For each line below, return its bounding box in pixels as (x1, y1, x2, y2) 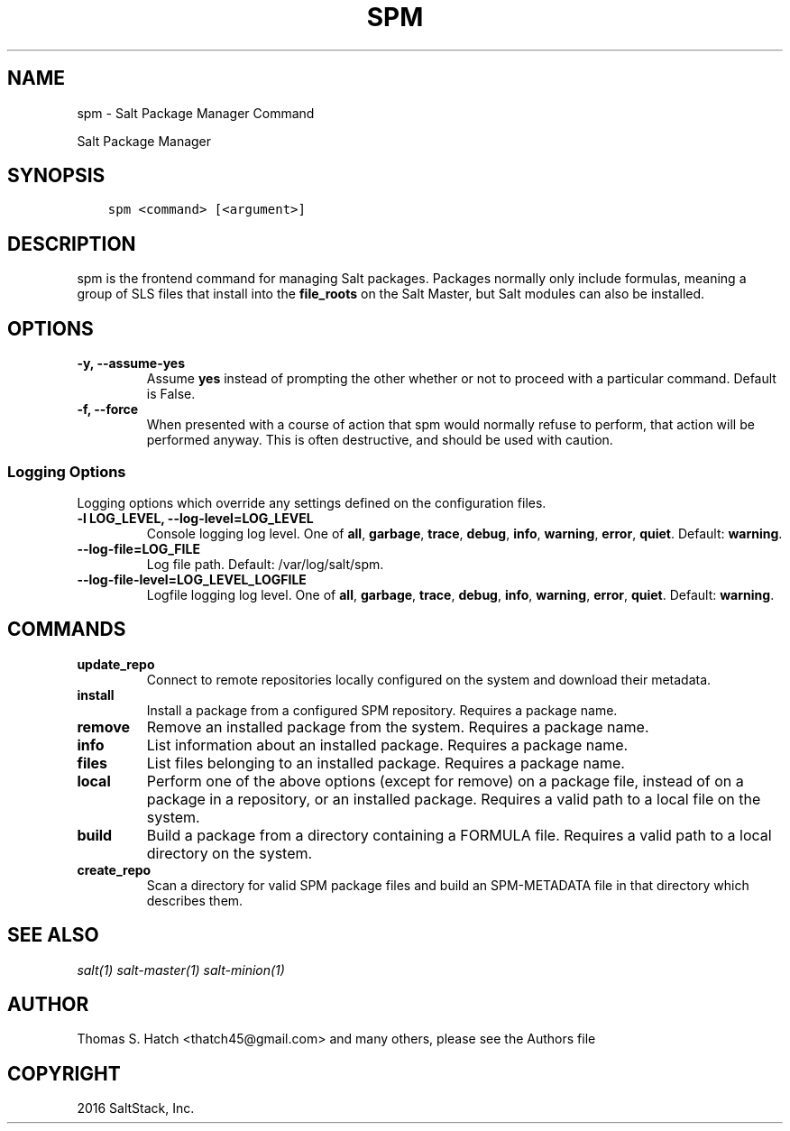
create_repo (77, 861, 152, 878)
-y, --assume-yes (77, 355, 186, 372)
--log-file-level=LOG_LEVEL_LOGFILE (77, 571, 307, 587)
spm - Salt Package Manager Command (77, 105, 315, 121)
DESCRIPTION (7, 232, 136, 255)
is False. (146, 386, 196, 402)
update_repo (77, 656, 155, 672)
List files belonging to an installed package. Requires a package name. (146, 753, 625, 772)
